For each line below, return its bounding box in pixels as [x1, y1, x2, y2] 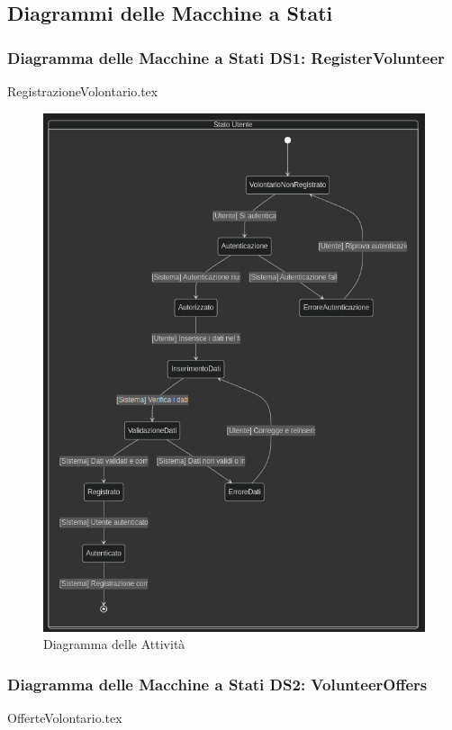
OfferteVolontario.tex [7, 708, 122, 727]
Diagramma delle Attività [43, 635, 185, 653]
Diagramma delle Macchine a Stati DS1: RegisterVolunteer [7, 46, 445, 68]
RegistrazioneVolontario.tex [7, 82, 158, 100]
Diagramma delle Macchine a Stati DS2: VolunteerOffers [7, 672, 428, 695]
